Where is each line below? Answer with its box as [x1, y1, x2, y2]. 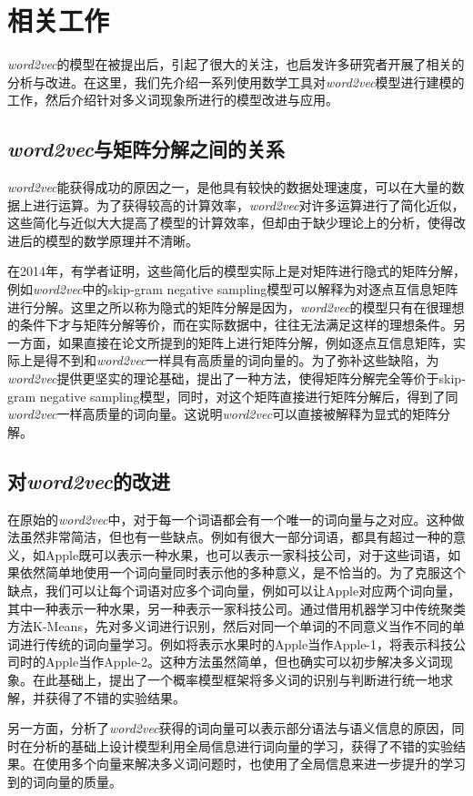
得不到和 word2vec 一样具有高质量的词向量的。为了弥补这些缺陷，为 [45, 351, 439, 370]
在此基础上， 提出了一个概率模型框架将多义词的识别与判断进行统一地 [32, 669, 440, 689]
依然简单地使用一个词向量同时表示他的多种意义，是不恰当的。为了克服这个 [19, 563, 466, 582]
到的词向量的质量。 [7, 771, 122, 791]
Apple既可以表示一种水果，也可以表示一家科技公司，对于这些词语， [45, 545, 448, 564]
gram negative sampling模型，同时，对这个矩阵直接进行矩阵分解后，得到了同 [7, 386, 458, 405]
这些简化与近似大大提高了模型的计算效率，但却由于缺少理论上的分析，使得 [7, 213, 453, 232]
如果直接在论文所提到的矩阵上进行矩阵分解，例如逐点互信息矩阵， [57, 332, 453, 352]
